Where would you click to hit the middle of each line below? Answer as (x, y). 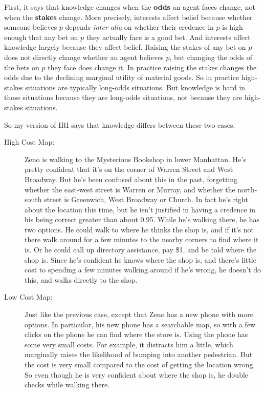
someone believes (31, 27)
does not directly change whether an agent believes (84, 57)
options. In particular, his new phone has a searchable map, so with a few (140, 324)
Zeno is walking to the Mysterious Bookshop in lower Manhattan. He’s (135, 159)
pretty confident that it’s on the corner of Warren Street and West (129, 169)
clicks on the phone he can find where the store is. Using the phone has (136, 334)
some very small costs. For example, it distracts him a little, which (129, 344)
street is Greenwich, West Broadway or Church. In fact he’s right (146, 199)
